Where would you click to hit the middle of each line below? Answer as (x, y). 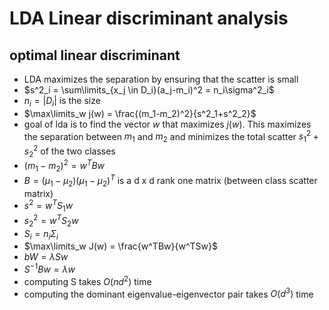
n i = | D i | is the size (62, 102)
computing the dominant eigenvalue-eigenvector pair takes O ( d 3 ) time (168, 293)
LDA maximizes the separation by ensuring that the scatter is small (161, 79)
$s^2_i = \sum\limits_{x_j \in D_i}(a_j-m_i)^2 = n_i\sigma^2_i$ (149, 90)
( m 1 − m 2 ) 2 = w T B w (64, 166)
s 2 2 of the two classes (69, 151)
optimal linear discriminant (95, 55)
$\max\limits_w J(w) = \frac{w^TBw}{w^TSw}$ (120, 246)
